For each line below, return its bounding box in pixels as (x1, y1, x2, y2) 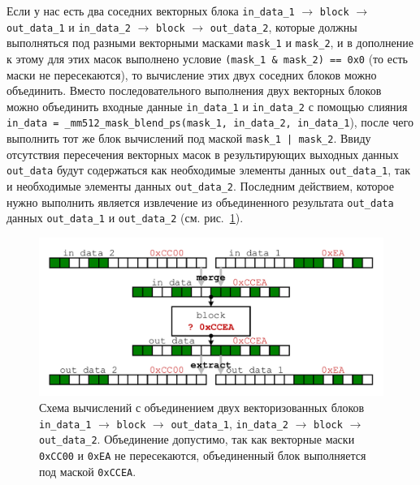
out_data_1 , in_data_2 (171, 414, 288, 431)
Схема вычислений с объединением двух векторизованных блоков (39, 399, 365, 416)
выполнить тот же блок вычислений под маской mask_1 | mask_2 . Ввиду (6, 130, 371, 147)
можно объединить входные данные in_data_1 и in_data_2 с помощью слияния (6, 97, 408, 114)
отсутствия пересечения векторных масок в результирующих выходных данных (6, 145, 399, 162)
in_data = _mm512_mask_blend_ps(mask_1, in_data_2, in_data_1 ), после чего (6, 114, 414, 131)
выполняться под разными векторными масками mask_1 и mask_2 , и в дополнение (6, 34, 414, 51)
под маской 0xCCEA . (39, 462, 136, 479)
